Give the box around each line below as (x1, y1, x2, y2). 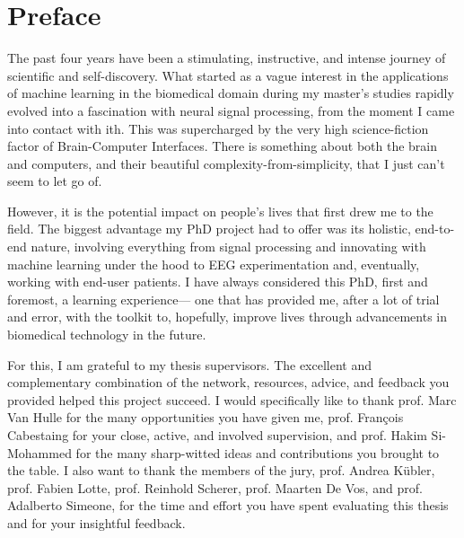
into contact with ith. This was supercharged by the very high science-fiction (7, 119, 429, 137)
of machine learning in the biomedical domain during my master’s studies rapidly (7, 84, 454, 102)
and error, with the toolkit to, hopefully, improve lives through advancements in (7, 307, 448, 326)
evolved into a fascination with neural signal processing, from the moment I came (7, 101, 455, 119)
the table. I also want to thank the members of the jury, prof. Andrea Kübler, (7, 461, 435, 480)
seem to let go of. (7, 172, 102, 190)
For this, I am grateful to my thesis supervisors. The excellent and (7, 355, 372, 374)
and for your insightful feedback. (7, 513, 186, 532)
